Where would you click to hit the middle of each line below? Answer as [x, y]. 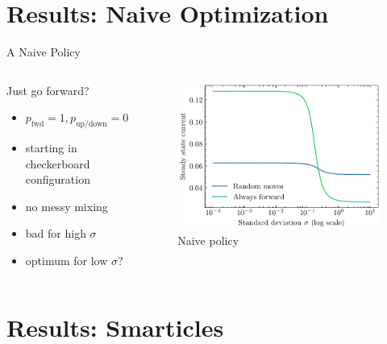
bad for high [56, 233]
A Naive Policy [44, 52]
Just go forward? [48, 90]
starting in [51, 148]
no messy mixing [67, 206]
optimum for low [67, 261]
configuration [58, 179]
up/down [92, 124]
